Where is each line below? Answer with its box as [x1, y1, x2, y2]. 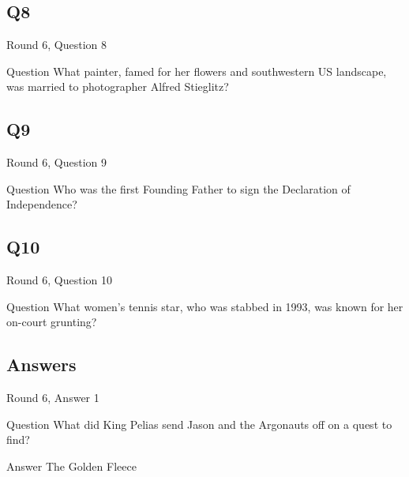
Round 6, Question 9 [6, 154, 107, 171]
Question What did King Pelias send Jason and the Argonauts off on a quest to [6, 415, 392, 432]
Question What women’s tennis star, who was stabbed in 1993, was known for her [6, 298, 403, 314]
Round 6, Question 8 [6, 36, 107, 53]
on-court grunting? [6, 314, 97, 330]
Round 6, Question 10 [6, 272, 113, 288]
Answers [6, 352, 77, 377]
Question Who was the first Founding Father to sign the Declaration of [6, 180, 351, 197]
